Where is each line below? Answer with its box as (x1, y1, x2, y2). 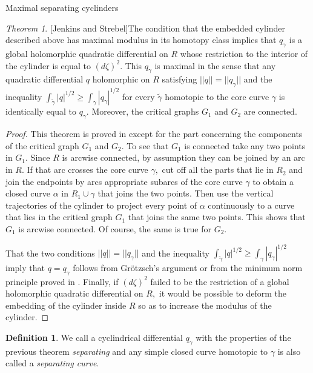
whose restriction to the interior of (180, 47, 308, 59)
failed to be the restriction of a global (150, 275, 289, 287)
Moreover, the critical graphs (91, 105, 199, 118)
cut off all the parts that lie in (162, 163, 274, 176)
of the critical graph (5, 139, 79, 152)
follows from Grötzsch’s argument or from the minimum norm (73, 261, 303, 274)
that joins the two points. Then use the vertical (97, 187, 274, 200)
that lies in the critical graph (5, 210, 113, 223)
